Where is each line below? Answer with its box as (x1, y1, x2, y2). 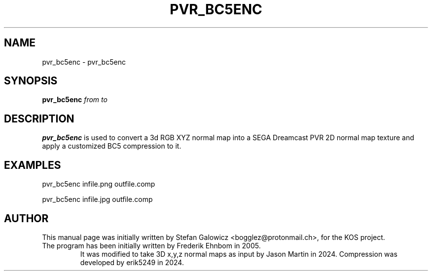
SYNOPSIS (4, 75, 58, 87)
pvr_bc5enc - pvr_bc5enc (42, 57, 126, 66)
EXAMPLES (4, 158, 61, 171)
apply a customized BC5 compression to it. (42, 142, 181, 151)
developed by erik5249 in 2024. (80, 258, 184, 267)
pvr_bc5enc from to (42, 95, 108, 104)
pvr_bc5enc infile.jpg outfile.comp (42, 195, 153, 204)
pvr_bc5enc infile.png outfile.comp (42, 180, 155, 189)
